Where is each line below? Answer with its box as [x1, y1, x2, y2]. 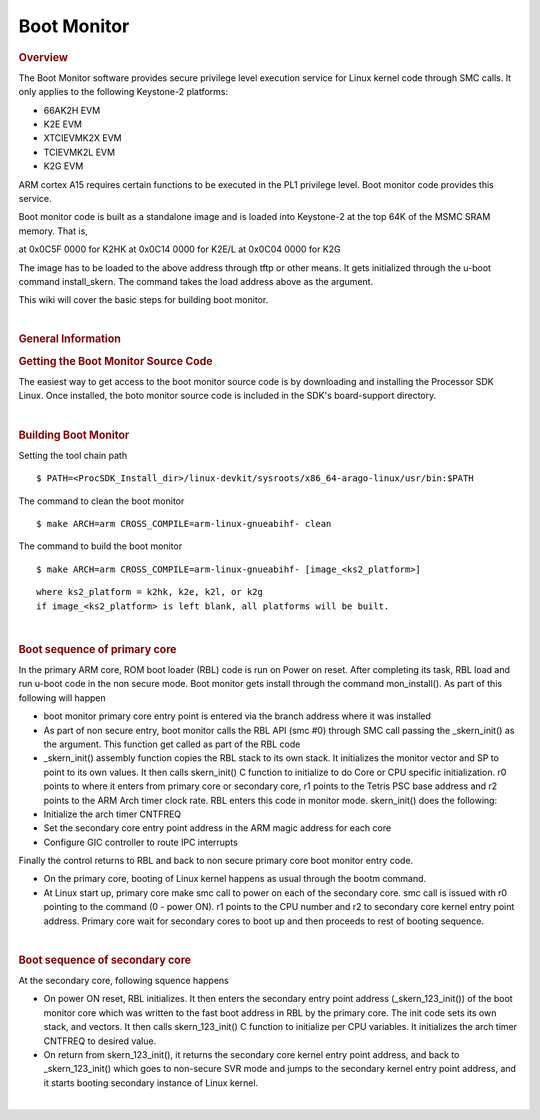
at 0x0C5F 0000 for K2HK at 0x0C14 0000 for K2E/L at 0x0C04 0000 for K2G [18, 243, 341, 255]
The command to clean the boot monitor [18, 495, 185, 507]
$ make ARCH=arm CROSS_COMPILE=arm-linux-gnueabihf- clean [36, 518, 332, 529]
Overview [18, 50, 69, 64]
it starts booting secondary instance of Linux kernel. [43, 1076, 259, 1089]
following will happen [18, 691, 107, 704]
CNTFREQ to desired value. [43, 1035, 157, 1047]
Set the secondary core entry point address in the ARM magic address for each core [43, 822, 392, 834]
